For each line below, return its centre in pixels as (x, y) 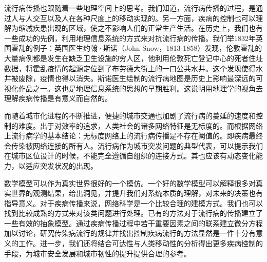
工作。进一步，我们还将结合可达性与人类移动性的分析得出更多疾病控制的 (140, 243)
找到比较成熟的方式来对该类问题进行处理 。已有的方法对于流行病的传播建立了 (133, 213)
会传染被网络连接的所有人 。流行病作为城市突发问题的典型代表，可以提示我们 (133, 145)
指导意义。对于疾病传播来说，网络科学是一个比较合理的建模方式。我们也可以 (133, 203)
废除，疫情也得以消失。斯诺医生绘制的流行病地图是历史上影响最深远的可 (140, 78)
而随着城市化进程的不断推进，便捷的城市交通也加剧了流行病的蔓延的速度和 (130, 115)
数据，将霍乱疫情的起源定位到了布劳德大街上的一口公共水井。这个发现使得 (130, 68)
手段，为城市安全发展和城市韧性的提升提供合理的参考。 (98, 253)
